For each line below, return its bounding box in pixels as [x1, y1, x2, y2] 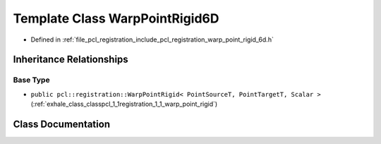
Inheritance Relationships [13, 54, 128, 66]
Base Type [13, 75, 50, 85]
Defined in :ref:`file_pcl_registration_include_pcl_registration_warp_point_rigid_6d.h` [30, 35, 274, 44]
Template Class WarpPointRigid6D [13, 11, 219, 26]
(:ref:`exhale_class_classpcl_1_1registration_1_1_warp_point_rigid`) [30, 100, 218, 109]
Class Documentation [13, 118, 111, 130]
